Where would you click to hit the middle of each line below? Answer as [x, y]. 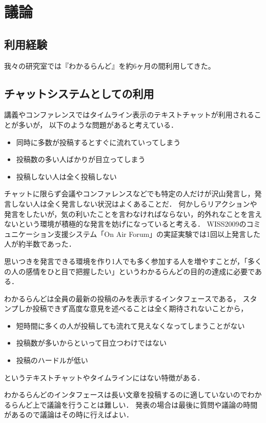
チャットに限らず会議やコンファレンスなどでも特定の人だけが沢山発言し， [129, 194]
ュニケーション [29, 234]
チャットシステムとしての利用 [79, 93]
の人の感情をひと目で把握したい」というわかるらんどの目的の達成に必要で [130, 271]
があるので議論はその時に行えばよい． [69, 415]
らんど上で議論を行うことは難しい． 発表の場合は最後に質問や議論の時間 [134, 404]
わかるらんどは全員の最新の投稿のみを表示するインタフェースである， [122, 298]
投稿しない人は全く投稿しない [66, 176]
